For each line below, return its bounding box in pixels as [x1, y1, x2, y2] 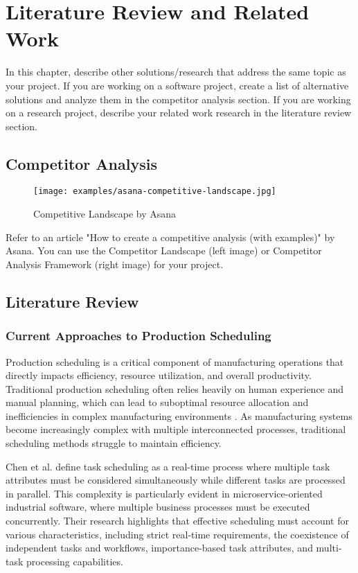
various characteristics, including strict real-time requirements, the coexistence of [6, 527, 349, 541]
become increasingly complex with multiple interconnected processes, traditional [6, 422, 346, 437]
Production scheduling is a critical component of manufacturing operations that [6, 354, 344, 369]
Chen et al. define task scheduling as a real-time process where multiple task [6, 459, 330, 473]
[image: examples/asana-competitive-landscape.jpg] [33, 186, 276, 197]
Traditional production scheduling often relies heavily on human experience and [6, 381, 344, 396]
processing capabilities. [26, 554, 123, 568]
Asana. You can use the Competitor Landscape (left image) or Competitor [6, 243, 322, 258]
